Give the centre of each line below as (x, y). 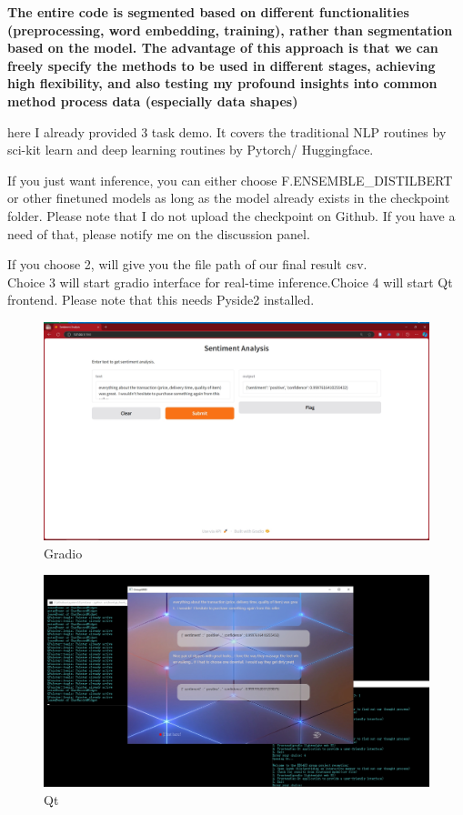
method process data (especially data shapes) (153, 101)
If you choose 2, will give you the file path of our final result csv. (187, 264)
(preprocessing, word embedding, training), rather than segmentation (230, 30)
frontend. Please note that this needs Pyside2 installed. (161, 300)
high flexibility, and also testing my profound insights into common (222, 83)
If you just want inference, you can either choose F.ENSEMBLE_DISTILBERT (230, 180)
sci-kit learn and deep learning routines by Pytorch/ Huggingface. (191, 150)
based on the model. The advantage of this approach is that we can (223, 48)
